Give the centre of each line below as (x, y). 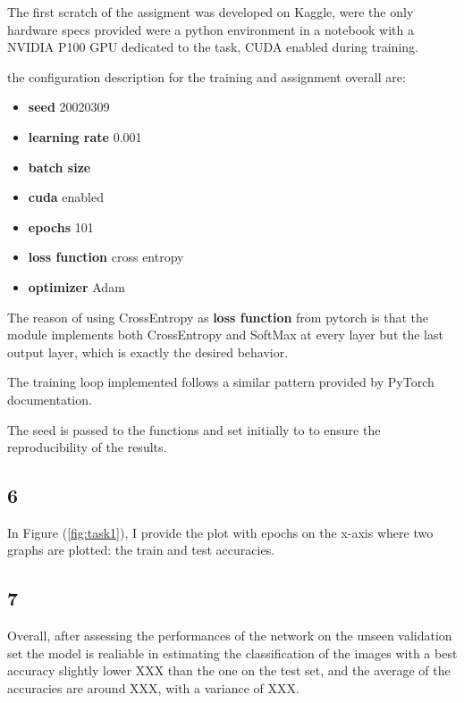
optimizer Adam (76, 286)
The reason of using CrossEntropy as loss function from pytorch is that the (218, 317)
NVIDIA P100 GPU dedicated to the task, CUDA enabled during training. (213, 47)
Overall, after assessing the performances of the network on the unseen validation (230, 636)
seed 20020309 (69, 107)
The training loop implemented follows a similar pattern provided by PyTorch (221, 382)
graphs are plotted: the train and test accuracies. (141, 550)
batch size (59, 167)
